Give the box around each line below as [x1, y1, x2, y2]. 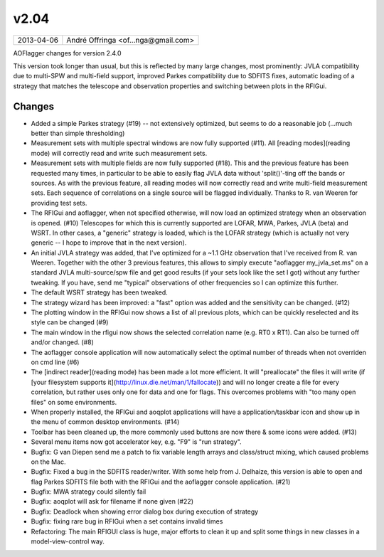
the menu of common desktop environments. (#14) [31, 418, 180, 426]
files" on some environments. [31, 398, 117, 406]
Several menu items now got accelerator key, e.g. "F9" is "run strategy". [31, 437, 242, 446]
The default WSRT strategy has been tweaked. [31, 288, 169, 297]
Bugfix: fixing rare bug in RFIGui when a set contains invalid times [31, 517, 223, 526]
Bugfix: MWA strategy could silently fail [31, 487, 146, 496]
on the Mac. [31, 457, 67, 466]
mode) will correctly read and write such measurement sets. [31, 149, 208, 157]
